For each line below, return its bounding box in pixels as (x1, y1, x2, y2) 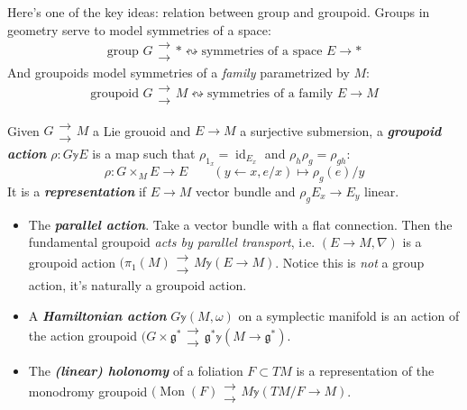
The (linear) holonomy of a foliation (28, 361, 243, 380)
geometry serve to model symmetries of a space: (7, 20, 271, 39)
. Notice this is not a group (275, 252, 425, 271)
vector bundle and (196, 181, 296, 200)
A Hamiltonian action (28, 305, 167, 324)
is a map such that (92, 143, 196, 162)
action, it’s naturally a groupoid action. (28, 276, 247, 295)
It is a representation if (7, 181, 147, 200)
